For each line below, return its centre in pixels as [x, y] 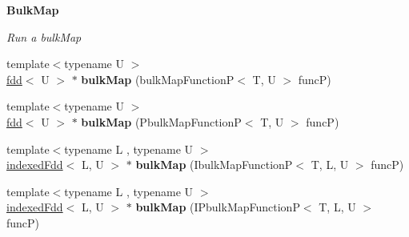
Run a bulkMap [44, 36]
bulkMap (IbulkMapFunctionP [214, 165]
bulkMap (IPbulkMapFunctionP [218, 207]
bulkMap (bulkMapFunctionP [158, 79]
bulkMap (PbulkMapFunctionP [161, 121]
